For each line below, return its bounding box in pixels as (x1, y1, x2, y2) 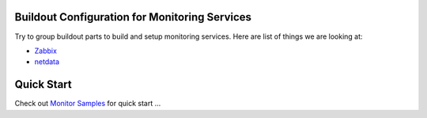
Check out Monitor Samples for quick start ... (14, 99, 161, 108)
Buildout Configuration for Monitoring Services (14, 10, 252, 24)
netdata (34, 57, 59, 67)
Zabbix (34, 46, 57, 55)
